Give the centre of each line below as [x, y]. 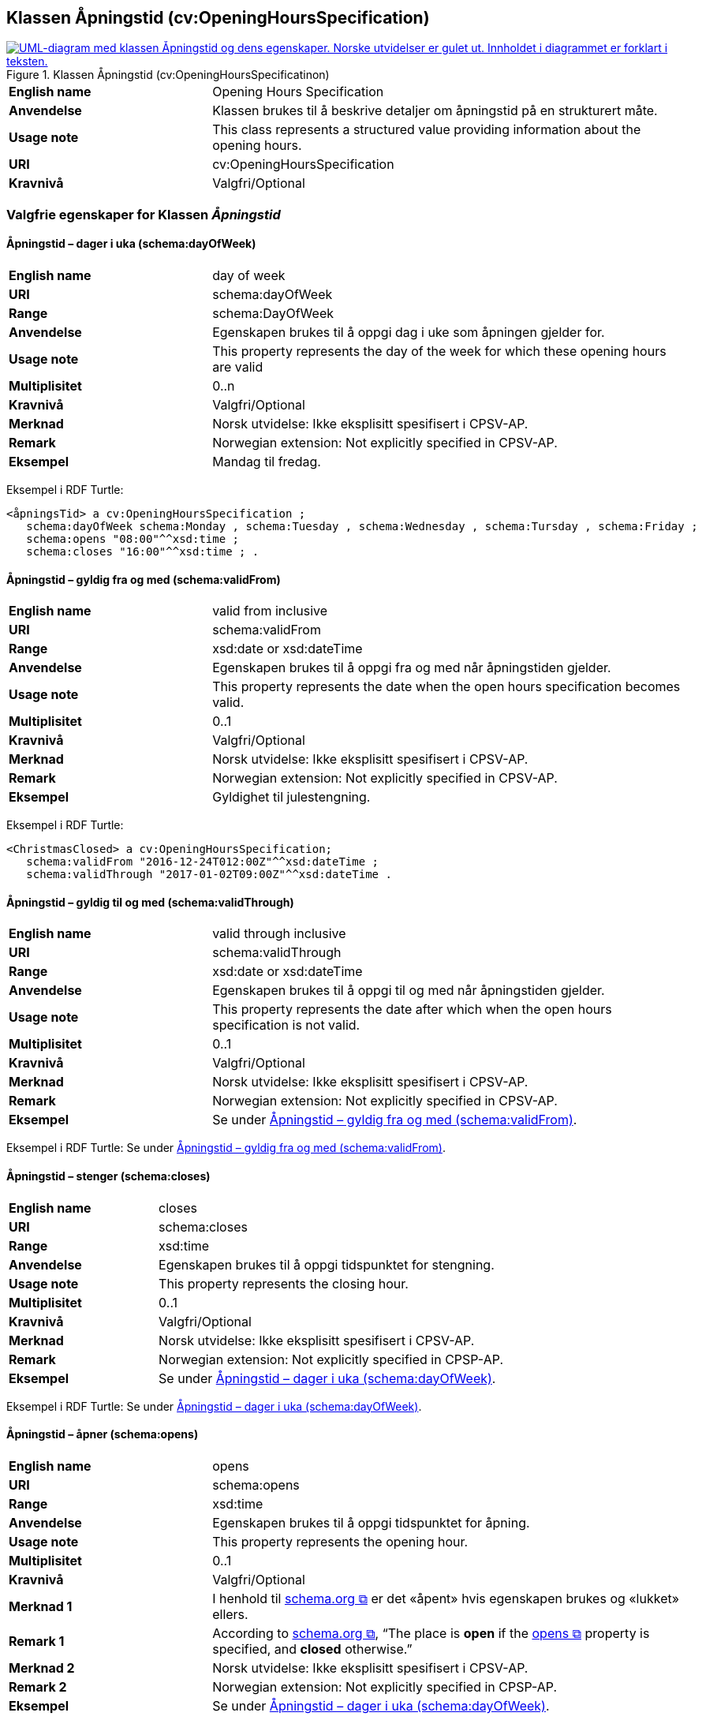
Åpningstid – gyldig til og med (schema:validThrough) [150, 902]
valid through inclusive [279, 934]
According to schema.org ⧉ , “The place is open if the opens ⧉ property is [431, 1633]
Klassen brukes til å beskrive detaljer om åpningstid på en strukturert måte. [435, 111]
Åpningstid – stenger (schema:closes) [108, 1176]
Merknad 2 [42, 1668]
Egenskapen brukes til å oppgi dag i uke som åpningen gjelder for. [409, 333]
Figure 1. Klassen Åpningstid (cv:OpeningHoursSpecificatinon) [168, 75]
